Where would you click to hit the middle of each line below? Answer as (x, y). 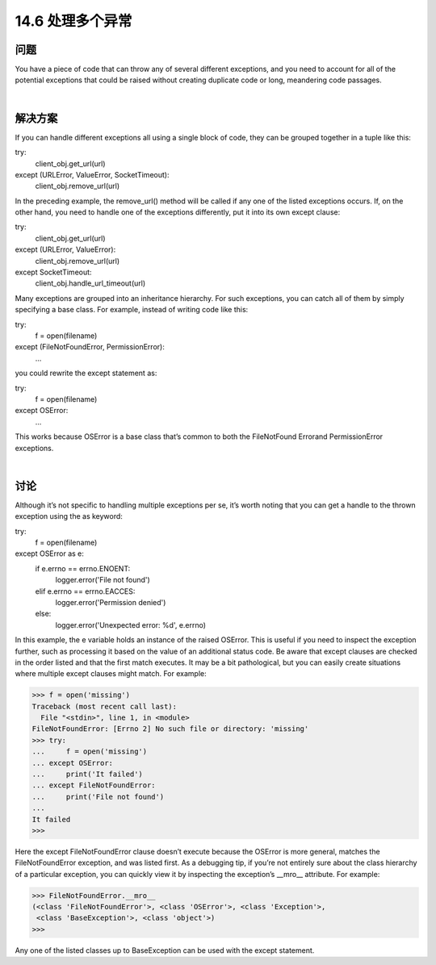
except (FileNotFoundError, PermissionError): (90, 347)
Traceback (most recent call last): (105, 706)
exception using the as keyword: (69, 516)
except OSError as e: (50, 554)
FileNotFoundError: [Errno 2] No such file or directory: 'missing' (170, 729)
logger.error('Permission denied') (111, 602)
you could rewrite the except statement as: (86, 373)
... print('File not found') (98, 796)
